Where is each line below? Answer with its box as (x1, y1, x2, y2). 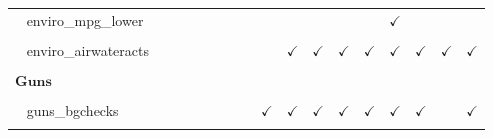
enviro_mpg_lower (26, 9, 144, 30)
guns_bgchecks (26, 100, 119, 121)
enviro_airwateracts (26, 39, 149, 60)
